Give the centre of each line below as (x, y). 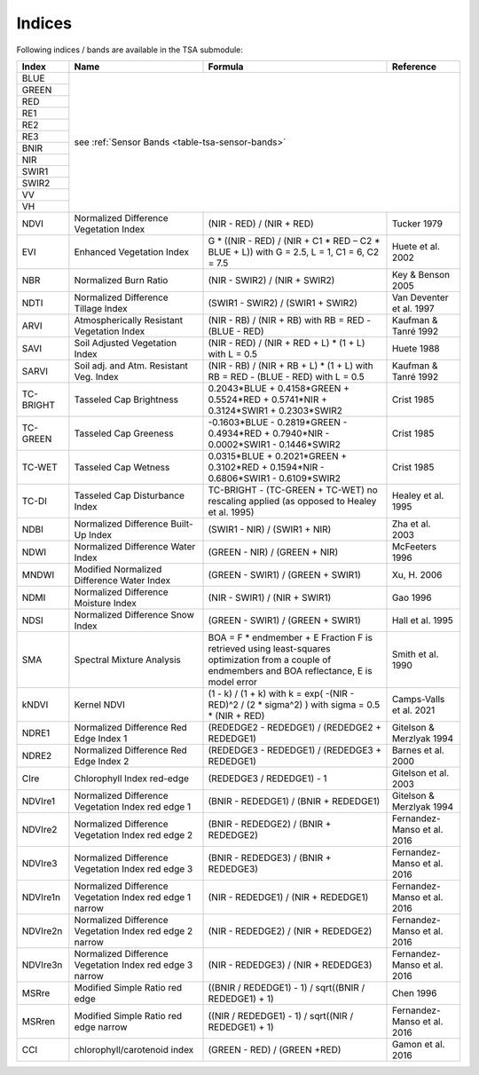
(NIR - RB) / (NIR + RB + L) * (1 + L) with (291, 366)
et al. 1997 (413, 308)
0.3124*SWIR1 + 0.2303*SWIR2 (275, 410)
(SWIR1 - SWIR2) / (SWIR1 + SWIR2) (283, 303)
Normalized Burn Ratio (121, 280)
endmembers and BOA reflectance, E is (290, 670)
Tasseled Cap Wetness (122, 467)
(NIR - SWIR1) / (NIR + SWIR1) (270, 597)
